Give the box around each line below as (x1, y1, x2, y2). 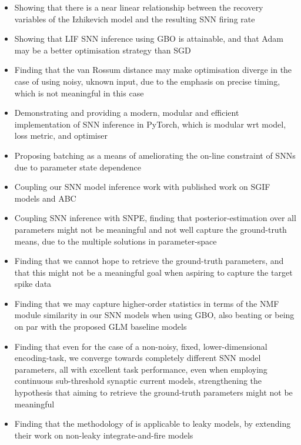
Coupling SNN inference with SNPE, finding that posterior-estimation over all (14, 212, 296, 224)
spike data (14, 277, 52, 290)
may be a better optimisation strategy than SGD (14, 44, 191, 56)
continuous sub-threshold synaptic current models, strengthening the (14, 374, 262, 387)
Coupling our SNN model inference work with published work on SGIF (14, 180, 270, 193)
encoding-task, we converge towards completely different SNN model (14, 352, 261, 364)
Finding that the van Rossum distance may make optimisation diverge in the (14, 63, 292, 76)
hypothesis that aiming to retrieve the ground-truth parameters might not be (14, 386, 293, 399)
